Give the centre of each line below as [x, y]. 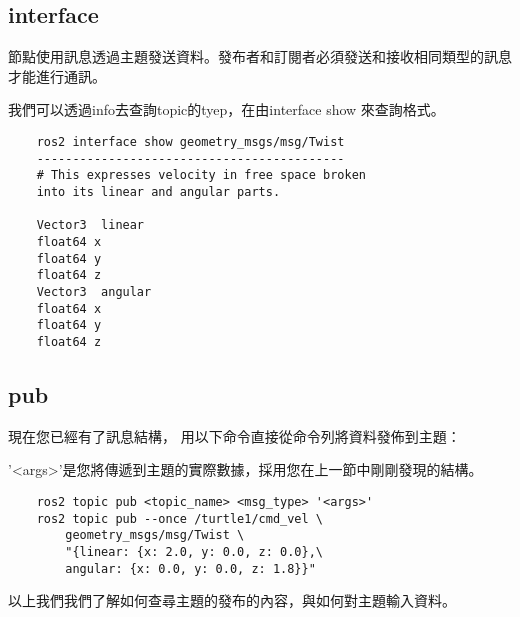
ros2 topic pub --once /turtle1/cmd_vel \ [179, 518]
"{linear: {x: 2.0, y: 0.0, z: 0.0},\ [194, 551]
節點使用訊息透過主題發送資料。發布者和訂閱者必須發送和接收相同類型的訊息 [260, 56]
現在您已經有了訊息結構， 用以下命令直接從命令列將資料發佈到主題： [234, 435]
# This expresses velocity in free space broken [201, 175]
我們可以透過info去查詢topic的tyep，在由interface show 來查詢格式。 [226, 109]
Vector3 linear [90, 225]
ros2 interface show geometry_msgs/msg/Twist [190, 141]
